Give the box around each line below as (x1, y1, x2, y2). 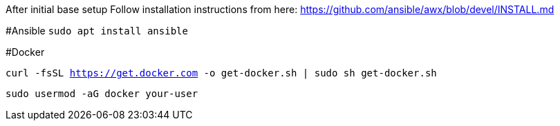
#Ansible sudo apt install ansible (6, 25, 188, 36)
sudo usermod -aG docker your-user (6, 88, 198, 99)
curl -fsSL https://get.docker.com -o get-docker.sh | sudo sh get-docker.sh (6, 67, 437, 78)
